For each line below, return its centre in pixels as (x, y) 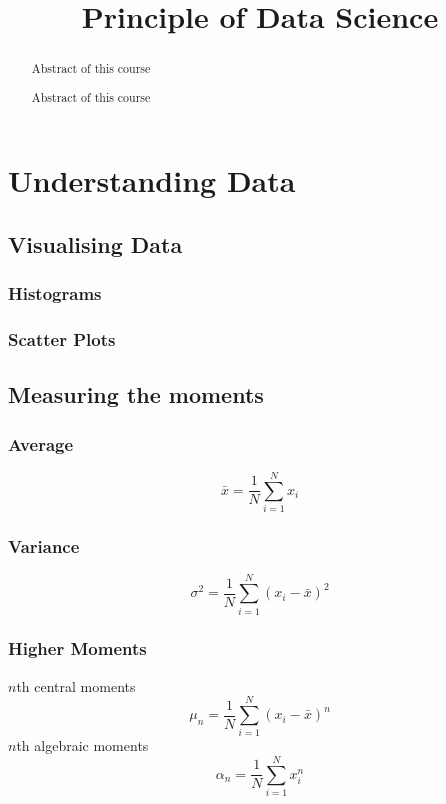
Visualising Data (95, 243)
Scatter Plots (62, 339)
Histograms (55, 293)
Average (41, 443)
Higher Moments (77, 648)
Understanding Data (152, 180)
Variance (44, 546)
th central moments (76, 685)
